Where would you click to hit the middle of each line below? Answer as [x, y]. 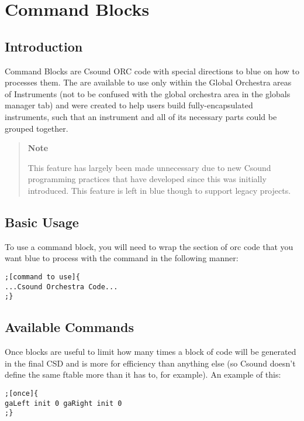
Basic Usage [42, 222]
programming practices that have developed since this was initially [147, 179]
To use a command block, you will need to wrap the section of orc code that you [149, 246]
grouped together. [37, 128]
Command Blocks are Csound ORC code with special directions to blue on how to [152, 71]
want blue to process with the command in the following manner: [122, 258]
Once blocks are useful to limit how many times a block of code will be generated [151, 352]
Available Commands [69, 327]
